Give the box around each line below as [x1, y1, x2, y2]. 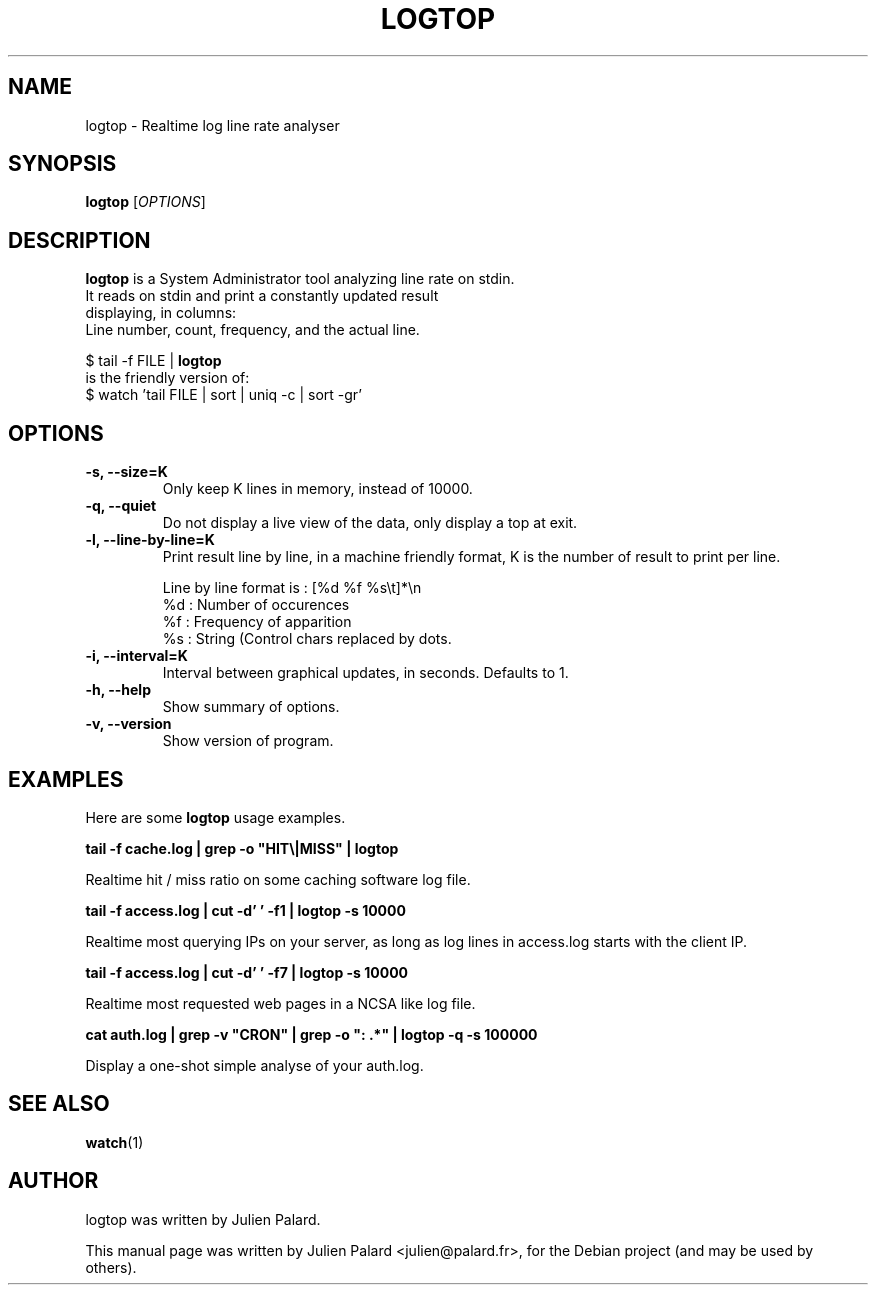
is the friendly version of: [85, 369, 250, 387]
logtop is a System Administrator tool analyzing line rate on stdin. [85, 270, 515, 288]
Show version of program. [162, 732, 334, 750]
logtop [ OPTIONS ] [85, 193, 206, 211]
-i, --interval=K [85, 647, 188, 665]
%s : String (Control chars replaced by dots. [162, 630, 452, 648]
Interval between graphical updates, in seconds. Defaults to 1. [162, 664, 569, 682]
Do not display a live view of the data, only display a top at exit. [162, 514, 578, 532]
